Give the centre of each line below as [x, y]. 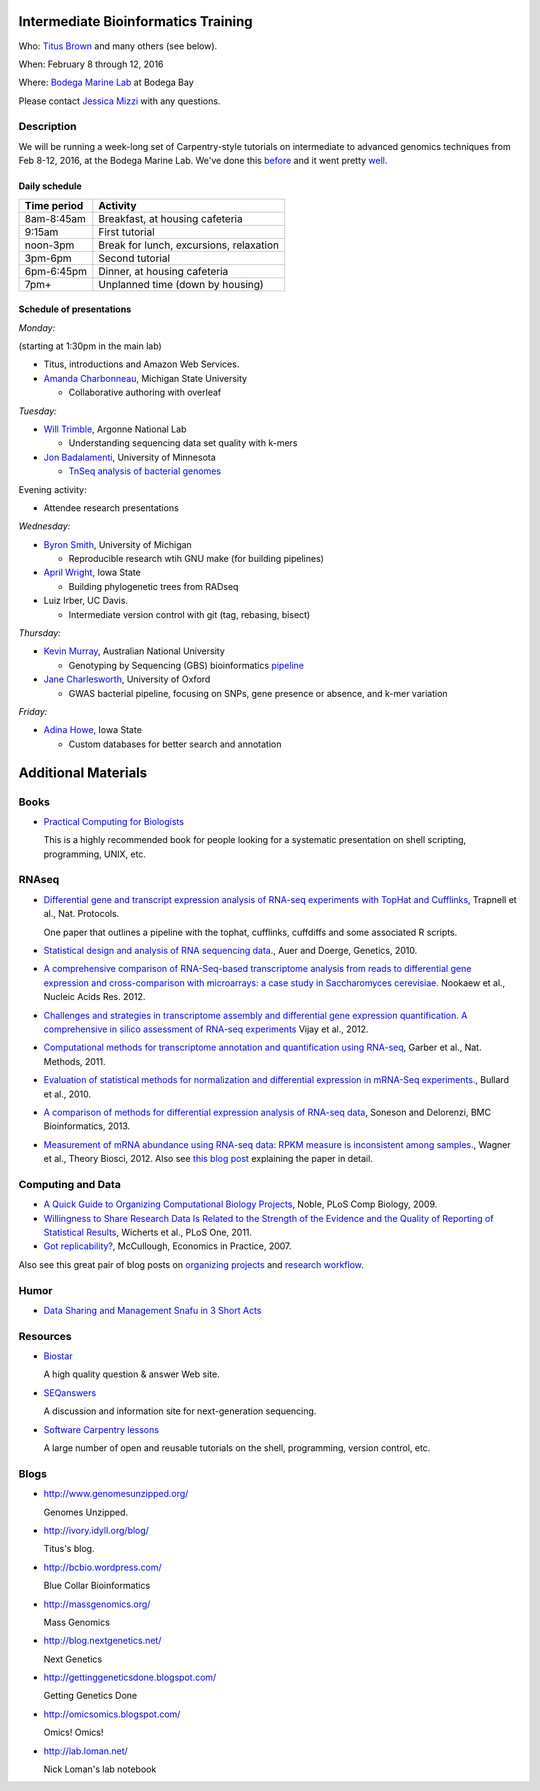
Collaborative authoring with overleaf [145, 392]
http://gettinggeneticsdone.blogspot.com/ [130, 1677]
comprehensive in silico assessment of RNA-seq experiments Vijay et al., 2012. [206, 1029]
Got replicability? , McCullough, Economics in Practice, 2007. [167, 1246]
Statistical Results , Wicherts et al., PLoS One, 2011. [148, 1232]
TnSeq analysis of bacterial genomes [145, 471]
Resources [45, 1336]
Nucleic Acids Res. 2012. [94, 997]
